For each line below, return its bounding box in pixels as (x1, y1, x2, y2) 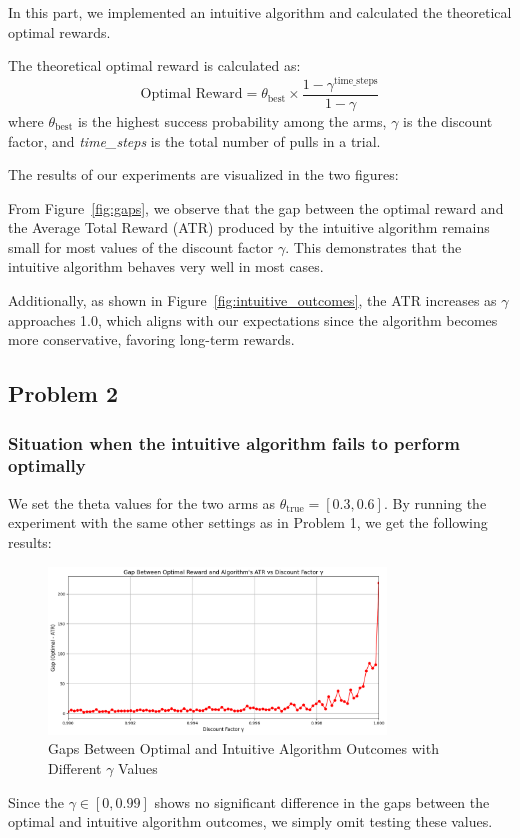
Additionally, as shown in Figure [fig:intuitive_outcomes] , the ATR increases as (8, 290, 497, 311)
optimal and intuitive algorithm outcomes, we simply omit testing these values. (8, 811, 493, 832)
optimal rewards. (8, 21, 111, 42)
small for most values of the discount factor (8, 236, 274, 257)
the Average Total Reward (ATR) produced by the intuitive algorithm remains (8, 217, 490, 238)
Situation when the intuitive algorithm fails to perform (8, 430, 461, 455)
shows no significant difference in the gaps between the (154, 791, 490, 812)
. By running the (383, 492, 487, 513)
